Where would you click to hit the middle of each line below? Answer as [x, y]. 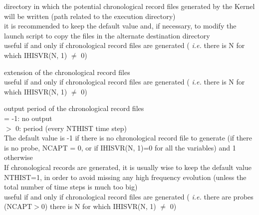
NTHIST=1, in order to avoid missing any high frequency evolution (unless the [125, 177]
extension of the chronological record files [67, 72]
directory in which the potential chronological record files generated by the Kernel [129, 6]
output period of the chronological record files [74, 108]
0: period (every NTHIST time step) [71, 128]
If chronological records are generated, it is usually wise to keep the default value [128, 167]
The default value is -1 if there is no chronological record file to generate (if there [128, 138]
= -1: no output [28, 118]
